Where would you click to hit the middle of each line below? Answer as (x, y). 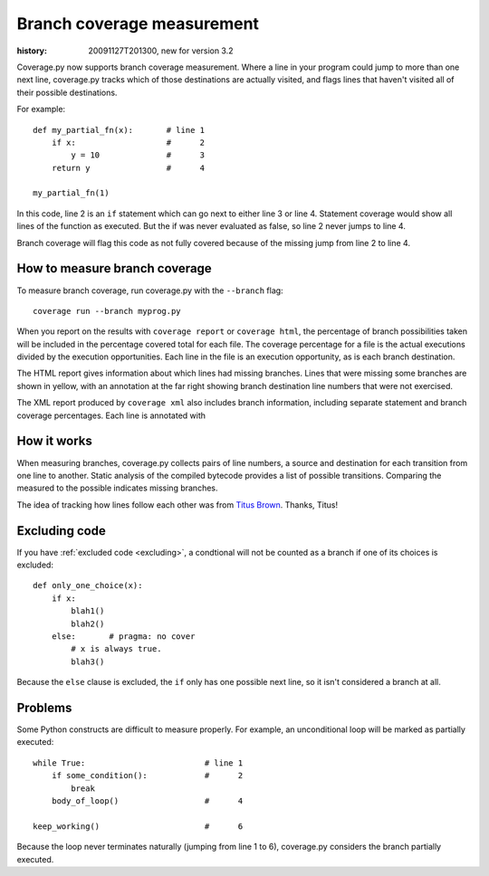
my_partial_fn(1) (71, 193)
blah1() (88, 611)
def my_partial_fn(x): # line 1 (119, 130)
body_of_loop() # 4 (147, 801)
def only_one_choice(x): (88, 586)
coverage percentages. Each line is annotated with (111, 415)
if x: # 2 (128, 142)
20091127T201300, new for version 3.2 (161, 51)
